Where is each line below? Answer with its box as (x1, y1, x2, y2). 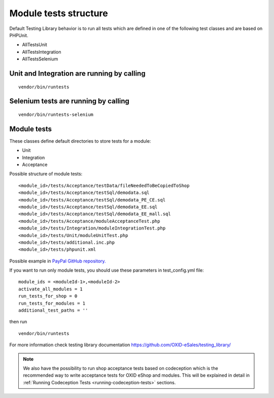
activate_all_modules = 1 (18, 286, 83, 292)
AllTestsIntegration (22, 49, 61, 55)
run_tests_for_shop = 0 (18, 293, 78, 299)
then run (9, 319, 27, 325)
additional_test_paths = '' (18, 308, 88, 313)
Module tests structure (9, 8, 109, 19)
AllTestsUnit (22, 42, 48, 48)
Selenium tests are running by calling (9, 97, 129, 106)
